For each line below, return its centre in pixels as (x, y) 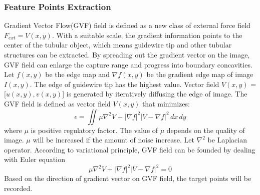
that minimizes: (166, 103)
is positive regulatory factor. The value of (94, 130)
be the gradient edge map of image (200, 74)
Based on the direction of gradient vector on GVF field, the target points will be (128, 178)
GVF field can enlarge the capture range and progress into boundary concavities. (128, 64)
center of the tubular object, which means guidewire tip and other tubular (118, 45)
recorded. (18, 188)
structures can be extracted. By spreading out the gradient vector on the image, (127, 54)
